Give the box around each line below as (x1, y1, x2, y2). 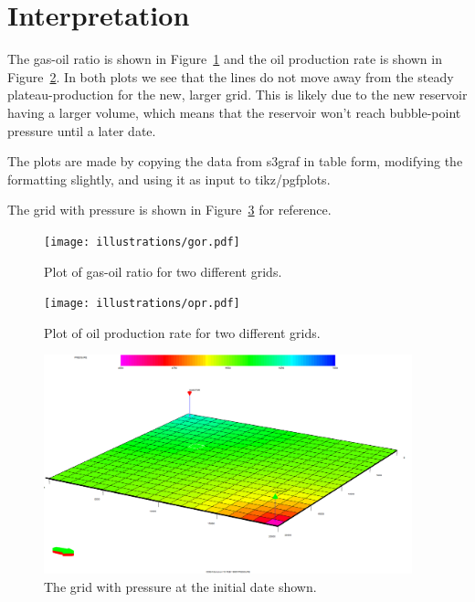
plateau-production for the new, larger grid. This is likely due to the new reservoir (7, 85, 468, 104)
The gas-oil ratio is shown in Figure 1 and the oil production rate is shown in (7, 49, 442, 69)
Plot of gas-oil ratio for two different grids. (44, 261, 282, 280)
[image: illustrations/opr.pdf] (44, 297, 240, 311)
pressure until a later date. (7, 121, 156, 140)
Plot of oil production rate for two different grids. (44, 322, 321, 342)
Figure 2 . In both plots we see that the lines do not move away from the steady (7, 67, 454, 86)
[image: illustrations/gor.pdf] (44, 235, 240, 248)
